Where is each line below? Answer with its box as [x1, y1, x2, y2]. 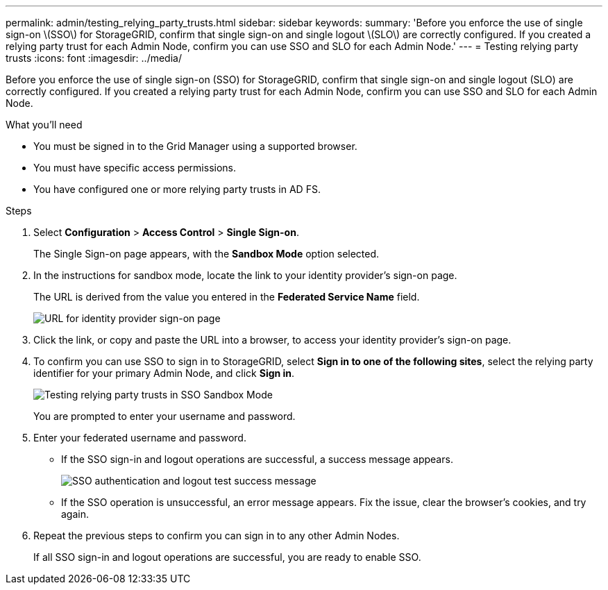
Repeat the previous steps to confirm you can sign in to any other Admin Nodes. [33, 530, 400, 541]
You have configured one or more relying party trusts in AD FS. [33, 183, 321, 195]
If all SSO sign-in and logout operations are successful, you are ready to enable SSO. [33, 551, 421, 563]
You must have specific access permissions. [33, 162, 237, 174]
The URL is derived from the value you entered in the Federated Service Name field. [33, 291, 420, 303]
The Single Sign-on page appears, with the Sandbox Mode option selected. [33, 248, 380, 260]
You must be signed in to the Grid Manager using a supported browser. [33, 140, 357, 152]
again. [61, 508, 90, 520]
